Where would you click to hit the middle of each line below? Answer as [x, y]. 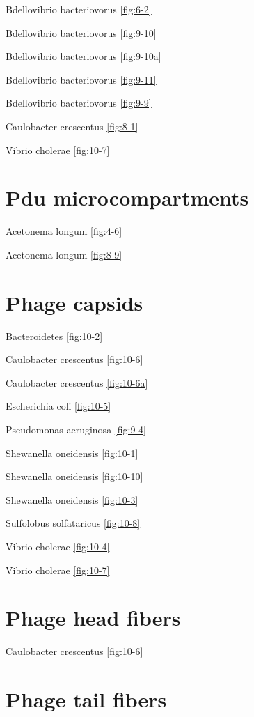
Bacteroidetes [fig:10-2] [54, 336]
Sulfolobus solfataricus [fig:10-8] [73, 523]
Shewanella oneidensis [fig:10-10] [74, 476]
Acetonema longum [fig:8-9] [64, 254]
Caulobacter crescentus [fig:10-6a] [77, 382]
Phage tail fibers [86, 699]
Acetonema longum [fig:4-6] [64, 231]
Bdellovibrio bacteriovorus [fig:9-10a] [84, 56]
